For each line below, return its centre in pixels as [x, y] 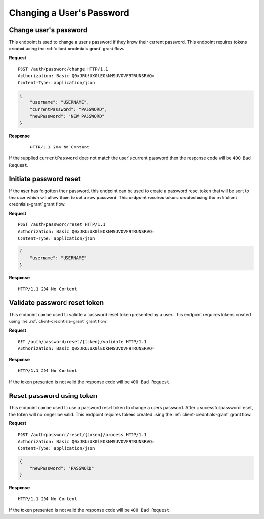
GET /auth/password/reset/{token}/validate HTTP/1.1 [82, 342]
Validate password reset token [56, 303]
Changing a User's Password [69, 13]
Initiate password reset [45, 179]
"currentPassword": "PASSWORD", [68, 109]
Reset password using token [53, 396]
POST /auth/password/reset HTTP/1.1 [62, 225]
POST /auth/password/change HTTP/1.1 [63, 69]
